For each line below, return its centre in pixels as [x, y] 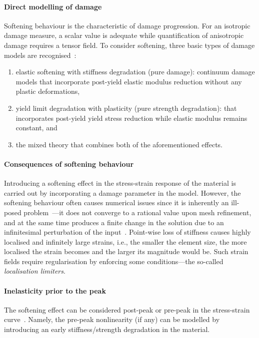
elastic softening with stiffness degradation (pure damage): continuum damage [135, 72]
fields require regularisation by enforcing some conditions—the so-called [114, 261]
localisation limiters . [35, 271]
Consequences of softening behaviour [69, 164]
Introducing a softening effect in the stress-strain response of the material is [120, 183]
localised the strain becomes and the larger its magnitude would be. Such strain [126, 251]
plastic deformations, [48, 91]
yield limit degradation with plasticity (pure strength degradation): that [126, 108]
